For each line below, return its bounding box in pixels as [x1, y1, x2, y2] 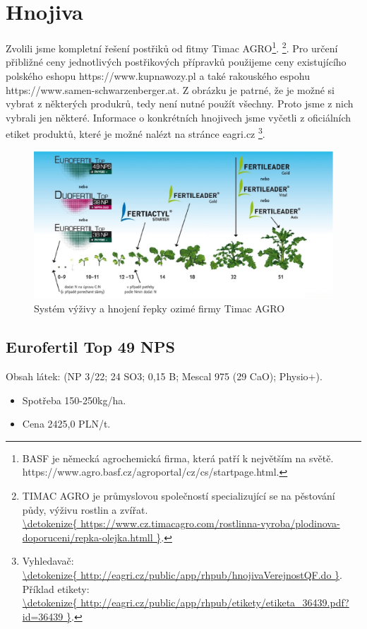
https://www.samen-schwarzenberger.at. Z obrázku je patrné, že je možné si [6, 82, 335, 97]
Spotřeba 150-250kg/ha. [22, 392, 126, 407]
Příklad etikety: [22, 581, 90, 596]
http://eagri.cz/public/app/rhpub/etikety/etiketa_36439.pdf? [80, 595, 349, 610]
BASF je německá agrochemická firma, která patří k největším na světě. [22, 450, 334, 465]
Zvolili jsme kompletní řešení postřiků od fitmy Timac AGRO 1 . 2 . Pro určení [6, 39, 338, 55]
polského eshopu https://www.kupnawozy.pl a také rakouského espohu [6, 68, 310, 83]
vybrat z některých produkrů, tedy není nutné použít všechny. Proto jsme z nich [6, 96, 354, 111]
